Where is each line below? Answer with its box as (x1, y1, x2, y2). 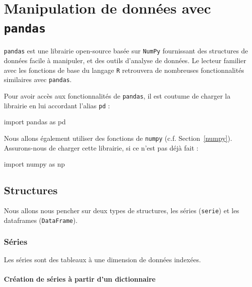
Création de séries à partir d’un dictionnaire (4, 273, 156, 284)
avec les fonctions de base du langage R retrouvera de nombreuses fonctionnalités (4, 65, 244, 75)
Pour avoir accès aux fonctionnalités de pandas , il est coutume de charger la (4, 91, 231, 101)
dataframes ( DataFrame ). (4, 215, 78, 225)
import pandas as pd (4, 117, 66, 127)
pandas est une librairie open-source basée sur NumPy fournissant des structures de (4, 46, 248, 56)
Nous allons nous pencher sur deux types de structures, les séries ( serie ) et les (4, 205, 239, 215)
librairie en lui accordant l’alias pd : (4, 100, 110, 110)
